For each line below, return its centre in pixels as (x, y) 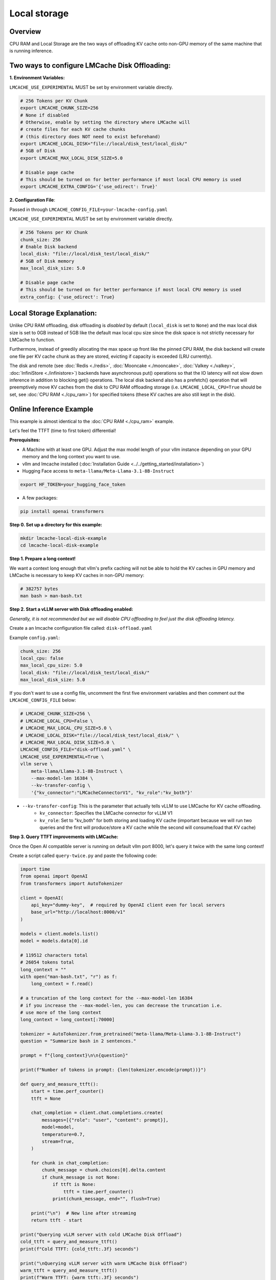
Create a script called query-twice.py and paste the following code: (83, 856)
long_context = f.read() (62, 984)
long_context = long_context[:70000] (67, 1020)
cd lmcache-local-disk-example (60, 546)
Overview (25, 31)
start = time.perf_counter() (67, 1091)
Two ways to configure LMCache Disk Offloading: (90, 66)
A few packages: (40, 498)
